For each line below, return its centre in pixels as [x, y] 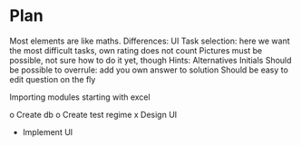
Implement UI [48, 131]
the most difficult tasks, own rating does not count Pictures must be [136, 50]
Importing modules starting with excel [80, 97]
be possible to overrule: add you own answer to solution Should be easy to [149, 70]
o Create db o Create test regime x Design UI [93, 114]
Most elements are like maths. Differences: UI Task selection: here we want [150, 41]
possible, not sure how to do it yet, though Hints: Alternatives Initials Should [150, 60]
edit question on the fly [53, 79]
